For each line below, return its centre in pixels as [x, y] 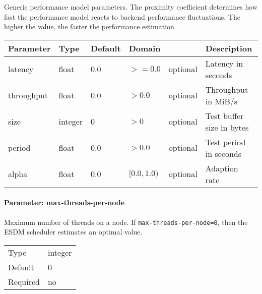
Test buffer [224, 115]
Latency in [224, 63]
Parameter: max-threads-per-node [64, 202]
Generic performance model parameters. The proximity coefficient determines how [131, 7]
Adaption [222, 168]
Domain [145, 48]
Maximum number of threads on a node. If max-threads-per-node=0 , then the [126, 222]
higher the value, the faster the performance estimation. [90, 26]
